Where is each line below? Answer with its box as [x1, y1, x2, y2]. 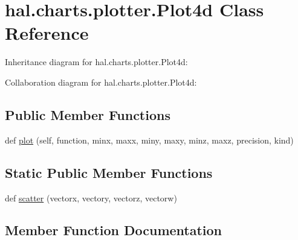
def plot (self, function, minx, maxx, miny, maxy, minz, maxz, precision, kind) [5, 133, 294, 146]
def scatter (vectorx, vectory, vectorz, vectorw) [5, 191, 177, 204]
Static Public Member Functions [5, 163, 213, 182]
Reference [5, 21, 89, 45]
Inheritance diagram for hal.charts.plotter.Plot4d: [5, 55, 188, 68]
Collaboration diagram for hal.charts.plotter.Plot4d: [5, 75, 197, 88]
